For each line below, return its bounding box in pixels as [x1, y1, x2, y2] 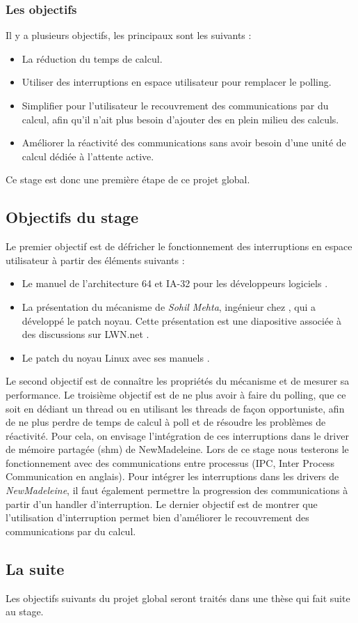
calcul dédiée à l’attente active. [22, 148, 154, 163]
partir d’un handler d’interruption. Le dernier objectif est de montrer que [6, 496, 318, 511]
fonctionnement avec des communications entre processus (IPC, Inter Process [6, 455, 335, 470]
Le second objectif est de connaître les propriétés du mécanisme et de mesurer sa [6, 374, 350, 388]
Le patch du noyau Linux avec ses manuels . [22, 350, 210, 364]
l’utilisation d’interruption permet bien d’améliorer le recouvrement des [6, 510, 309, 525]
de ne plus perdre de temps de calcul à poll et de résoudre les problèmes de [6, 415, 326, 429]
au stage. [6, 604, 44, 619]
